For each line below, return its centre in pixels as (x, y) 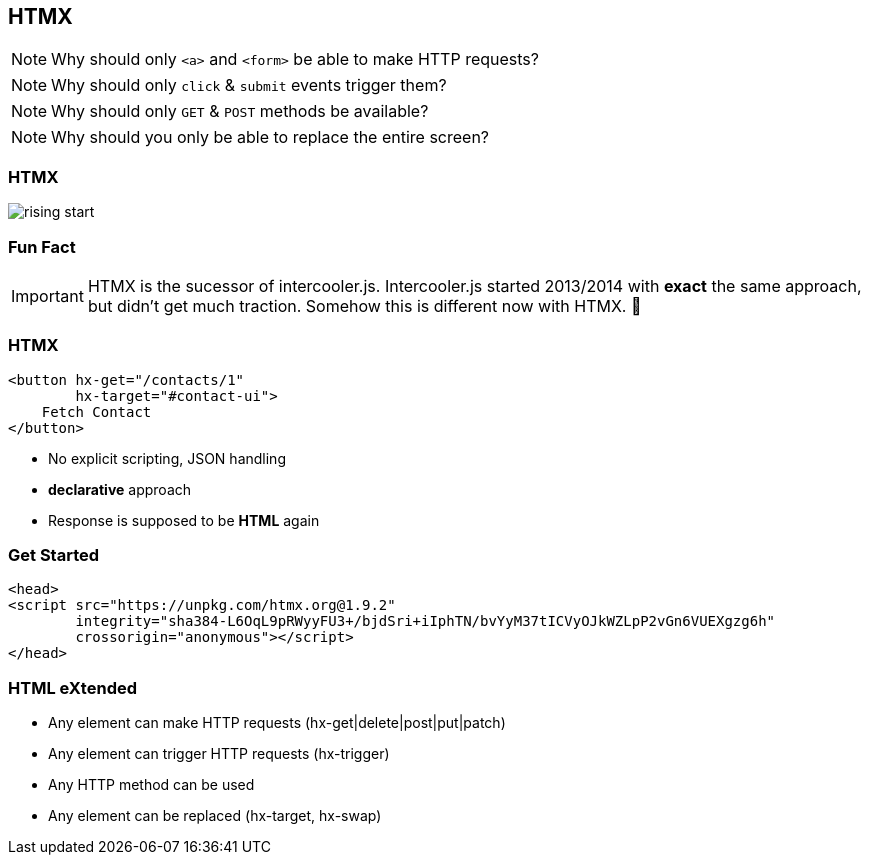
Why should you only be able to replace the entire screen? (270, 137)
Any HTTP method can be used (151, 785)
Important (47, 295)
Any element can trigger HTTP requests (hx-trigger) (219, 754)
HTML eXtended (72, 687)
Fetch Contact (96, 411)
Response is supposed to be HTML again (184, 520)
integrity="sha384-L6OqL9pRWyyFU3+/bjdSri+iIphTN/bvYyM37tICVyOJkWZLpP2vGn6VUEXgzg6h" (425, 621)
